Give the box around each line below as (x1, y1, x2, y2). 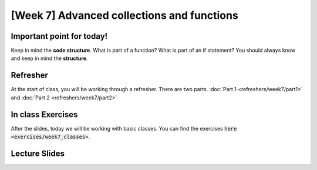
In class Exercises (11, 109, 78, 119)
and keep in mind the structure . (11, 55, 88, 62)
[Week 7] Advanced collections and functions (11, 9, 239, 22)
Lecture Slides (11, 148, 65, 158)
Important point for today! (11, 31, 108, 41)
